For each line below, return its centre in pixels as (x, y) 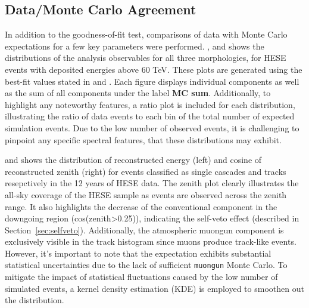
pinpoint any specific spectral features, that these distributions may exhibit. (143, 139)
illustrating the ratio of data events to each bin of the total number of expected (150, 116)
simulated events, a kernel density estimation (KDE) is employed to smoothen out (154, 288)
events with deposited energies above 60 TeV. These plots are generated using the (154, 69)
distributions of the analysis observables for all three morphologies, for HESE (146, 58)
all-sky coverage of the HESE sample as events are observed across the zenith (146, 194)
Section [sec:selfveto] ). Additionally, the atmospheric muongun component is (144, 230)
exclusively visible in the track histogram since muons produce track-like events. (151, 241)
